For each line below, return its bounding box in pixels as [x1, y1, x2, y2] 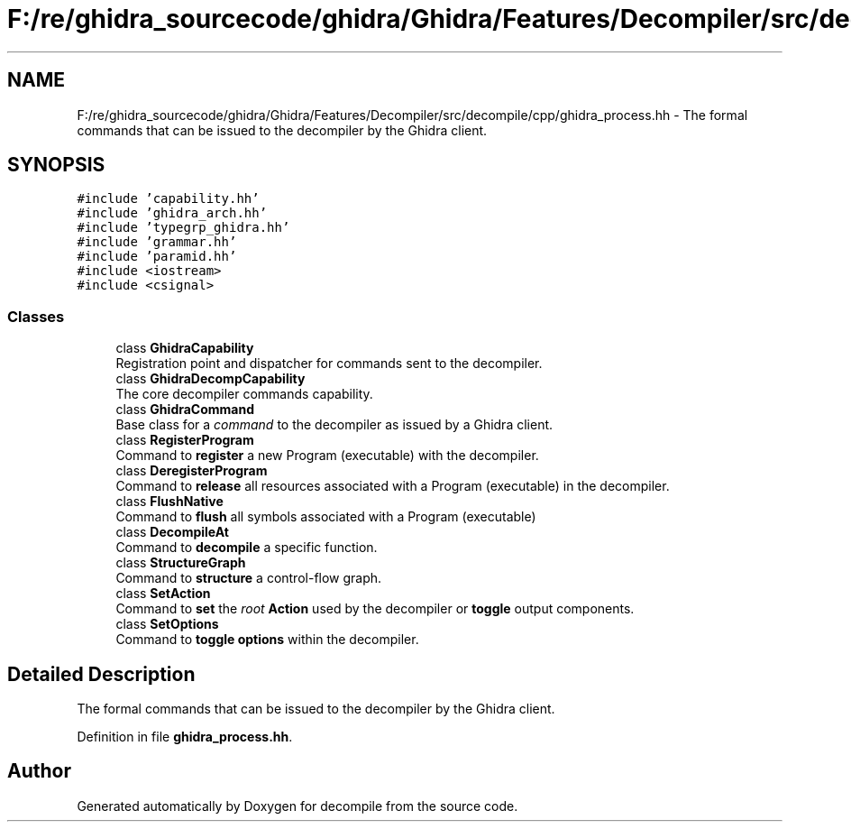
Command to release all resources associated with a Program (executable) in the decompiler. [115, 478, 670, 494]
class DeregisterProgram [115, 463, 268, 479]
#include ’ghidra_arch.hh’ [77, 206, 268, 221]
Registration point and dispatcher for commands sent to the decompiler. [115, 355, 543, 372]
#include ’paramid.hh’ [77, 249, 237, 264]
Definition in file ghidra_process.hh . [77, 729, 293, 745]
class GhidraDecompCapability [115, 371, 306, 387]
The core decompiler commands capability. [115, 386, 373, 402]
